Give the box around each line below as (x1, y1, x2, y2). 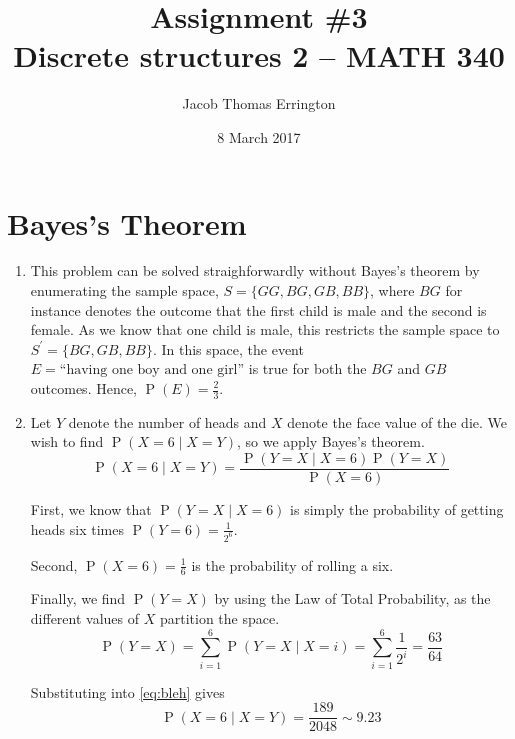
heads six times (30, 518, 124, 539)
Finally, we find (30, 588, 126, 609)
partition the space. (159, 607, 280, 628)
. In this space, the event (152, 338, 304, 359)
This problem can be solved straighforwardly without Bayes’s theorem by (30, 260, 480, 281)
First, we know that (30, 499, 152, 520)
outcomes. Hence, (30, 378, 138, 398)
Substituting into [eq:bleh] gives (30, 681, 225, 702)
